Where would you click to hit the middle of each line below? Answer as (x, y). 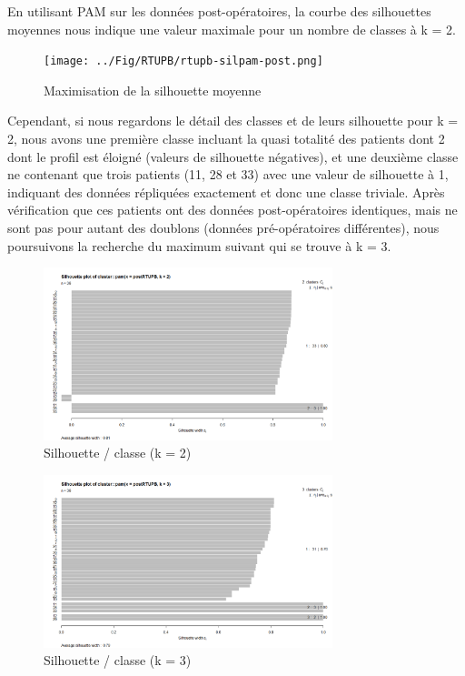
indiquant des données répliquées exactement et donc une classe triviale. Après (226, 192)
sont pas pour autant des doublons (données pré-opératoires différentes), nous (223, 227)
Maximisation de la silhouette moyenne (153, 90)
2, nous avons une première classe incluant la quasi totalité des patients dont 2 (226, 139)
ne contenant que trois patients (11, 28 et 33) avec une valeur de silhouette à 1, (228, 174)
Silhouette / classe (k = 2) (118, 453)
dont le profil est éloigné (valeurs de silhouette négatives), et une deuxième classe (233, 156)
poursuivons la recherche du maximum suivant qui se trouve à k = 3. (199, 245)
